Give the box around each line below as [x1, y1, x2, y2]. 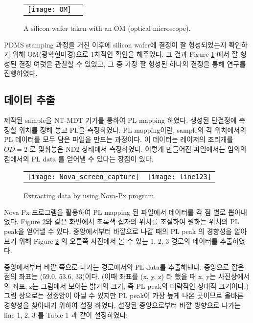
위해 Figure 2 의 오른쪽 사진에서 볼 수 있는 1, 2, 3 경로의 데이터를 [19, 235, 218, 246]
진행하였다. [4, 68, 38, 78]
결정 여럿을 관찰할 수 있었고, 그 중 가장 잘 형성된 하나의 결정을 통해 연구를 [19, 58, 246, 69]
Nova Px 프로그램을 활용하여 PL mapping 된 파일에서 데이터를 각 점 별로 [4, 207, 226, 217]
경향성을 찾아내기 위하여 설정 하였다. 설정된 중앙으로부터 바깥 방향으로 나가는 [4, 300, 241, 310]
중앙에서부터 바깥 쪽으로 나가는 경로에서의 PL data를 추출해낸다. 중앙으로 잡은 [4, 261, 244, 272]
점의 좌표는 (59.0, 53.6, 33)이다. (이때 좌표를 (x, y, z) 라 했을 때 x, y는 [4, 271, 216, 281]
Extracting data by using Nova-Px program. [23, 190, 156, 201]
